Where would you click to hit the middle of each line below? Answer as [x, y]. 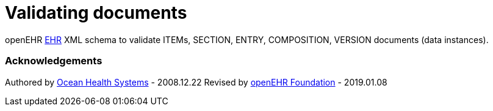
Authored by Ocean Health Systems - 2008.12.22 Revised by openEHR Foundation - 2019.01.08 [196, 82]
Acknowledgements [54, 61]
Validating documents [96, 13]
